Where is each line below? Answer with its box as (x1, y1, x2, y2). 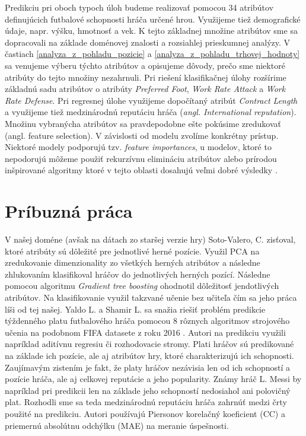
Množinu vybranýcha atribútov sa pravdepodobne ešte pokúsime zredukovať (5, 117, 281, 129)
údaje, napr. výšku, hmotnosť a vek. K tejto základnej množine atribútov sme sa (5, 24, 298, 37)
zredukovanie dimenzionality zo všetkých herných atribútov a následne (5, 256, 260, 269)
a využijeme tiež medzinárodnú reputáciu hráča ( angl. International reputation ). (5, 106, 297, 118)
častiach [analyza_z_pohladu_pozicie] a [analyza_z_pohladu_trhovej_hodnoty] (5, 47, 300, 60)
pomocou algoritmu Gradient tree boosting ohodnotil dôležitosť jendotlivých (5, 279, 279, 292)
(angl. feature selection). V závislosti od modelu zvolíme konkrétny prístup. (5, 129, 279, 141)
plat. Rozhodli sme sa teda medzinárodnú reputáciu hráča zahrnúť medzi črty (5, 396, 287, 408)
